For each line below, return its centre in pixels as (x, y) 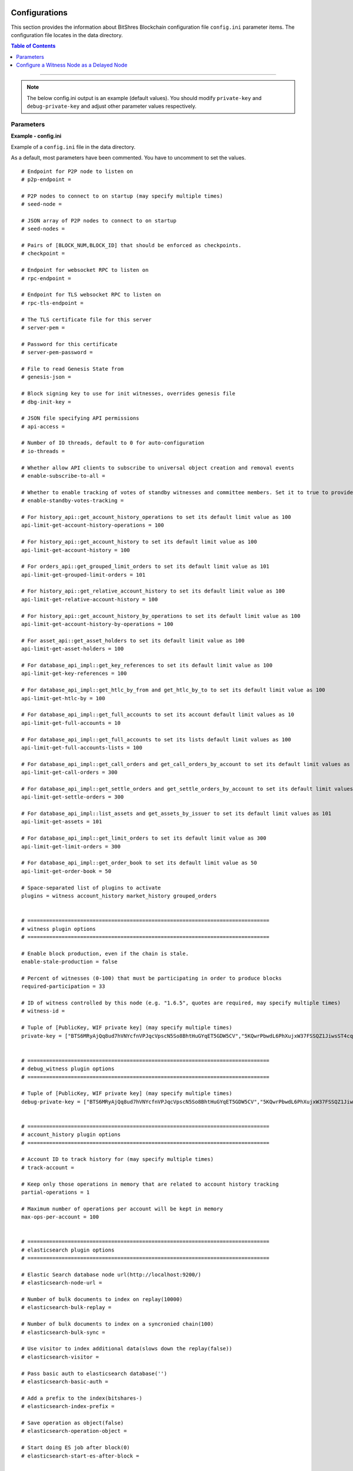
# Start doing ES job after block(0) (76, 1448)
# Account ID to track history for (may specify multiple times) (118, 1159)
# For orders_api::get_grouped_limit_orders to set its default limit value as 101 (146, 567)
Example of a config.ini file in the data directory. (73, 147)
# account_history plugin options (71, 1135)
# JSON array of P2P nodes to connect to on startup (99, 220)
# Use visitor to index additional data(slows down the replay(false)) (127, 1349)
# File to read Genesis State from (73, 369)
